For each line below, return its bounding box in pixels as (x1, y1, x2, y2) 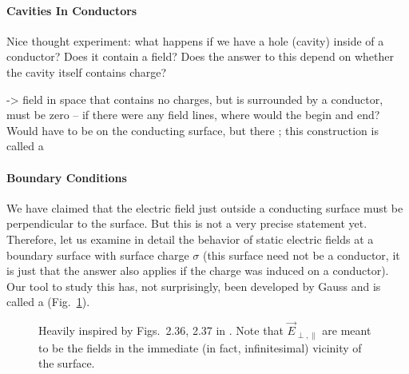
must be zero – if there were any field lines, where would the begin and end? (6, 106, 380, 123)
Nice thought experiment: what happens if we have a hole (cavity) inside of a (6, 32, 384, 49)
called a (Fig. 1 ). (6, 293, 90, 310)
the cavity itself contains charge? (6, 63, 167, 80)
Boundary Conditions (6, 169, 127, 185)
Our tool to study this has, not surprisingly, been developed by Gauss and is (6, 277, 381, 294)
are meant (322, 322, 371, 339)
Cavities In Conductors (6, 2, 137, 18)
